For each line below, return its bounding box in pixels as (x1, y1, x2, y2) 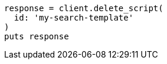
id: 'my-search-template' (14, 13, 134, 22)
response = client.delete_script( (4, 4, 163, 13)
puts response (4, 32, 69, 41)
